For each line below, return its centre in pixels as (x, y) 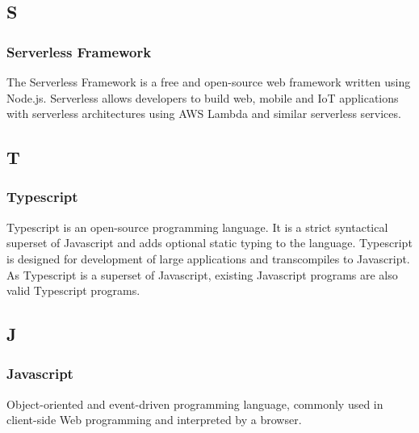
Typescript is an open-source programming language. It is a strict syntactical (197, 227)
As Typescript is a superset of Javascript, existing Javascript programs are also (202, 274)
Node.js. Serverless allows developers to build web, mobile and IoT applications (203, 97)
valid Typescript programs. (73, 290)
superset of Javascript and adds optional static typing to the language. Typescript (209, 243)
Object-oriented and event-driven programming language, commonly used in (195, 404)
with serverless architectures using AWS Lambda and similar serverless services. (204, 114)
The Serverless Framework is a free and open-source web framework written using (209, 82)
